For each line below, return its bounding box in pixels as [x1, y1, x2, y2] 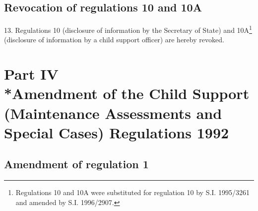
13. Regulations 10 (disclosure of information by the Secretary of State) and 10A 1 [4, 23, 252, 35]
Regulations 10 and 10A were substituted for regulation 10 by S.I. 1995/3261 [15, 187, 250, 198]
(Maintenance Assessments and [4, 103, 222, 123]
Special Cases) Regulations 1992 [4, 122, 229, 142]
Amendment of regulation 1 [4, 156, 149, 172]
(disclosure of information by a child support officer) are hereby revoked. [4, 34, 224, 45]
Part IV [4, 64, 59, 84]
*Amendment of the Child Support [4, 83, 250, 104]
